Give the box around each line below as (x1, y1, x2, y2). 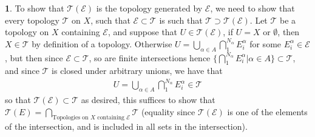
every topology (5, 13, 59, 26)
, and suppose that (107, 25, 178, 38)
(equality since (141, 105, 195, 118)
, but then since (5, 51, 63, 64)
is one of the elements (227, 105, 308, 118)
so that (5, 93, 31, 106)
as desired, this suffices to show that (81, 93, 215, 106)
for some (249, 37, 282, 50)
